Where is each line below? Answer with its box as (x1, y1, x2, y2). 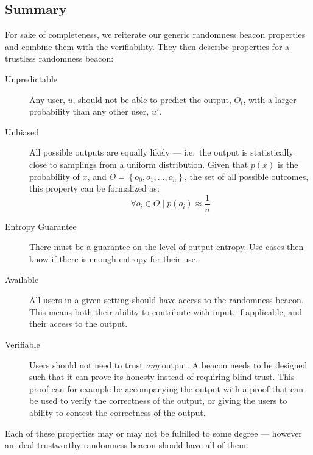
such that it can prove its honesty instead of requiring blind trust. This (29, 370, 295, 383)
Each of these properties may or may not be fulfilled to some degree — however (5, 426, 302, 439)
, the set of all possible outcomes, (184, 170, 309, 182)
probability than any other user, (29, 105, 149, 118)
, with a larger (243, 93, 297, 106)
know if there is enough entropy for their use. (29, 252, 198, 265)
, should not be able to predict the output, (72, 93, 231, 106)
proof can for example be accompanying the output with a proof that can (29, 382, 304, 395)
